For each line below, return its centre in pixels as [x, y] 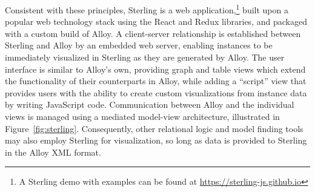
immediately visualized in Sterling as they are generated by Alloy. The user [145, 57]
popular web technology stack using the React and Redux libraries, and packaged [156, 22]
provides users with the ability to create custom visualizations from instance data [156, 92]
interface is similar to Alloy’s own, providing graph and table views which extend [155, 69]
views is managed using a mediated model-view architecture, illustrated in [142, 116]
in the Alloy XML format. [53, 152]
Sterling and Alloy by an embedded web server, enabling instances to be [139, 45]
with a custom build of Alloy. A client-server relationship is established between [153, 33]
